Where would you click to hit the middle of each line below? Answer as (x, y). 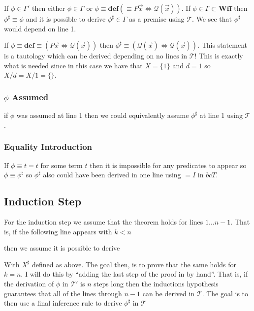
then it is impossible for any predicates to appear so (168, 165)
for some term (62, 165)
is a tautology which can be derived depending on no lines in (95, 56)
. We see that (212, 19)
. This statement (222, 45)
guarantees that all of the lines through (63, 293)
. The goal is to (225, 293)
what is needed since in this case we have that (73, 65)
